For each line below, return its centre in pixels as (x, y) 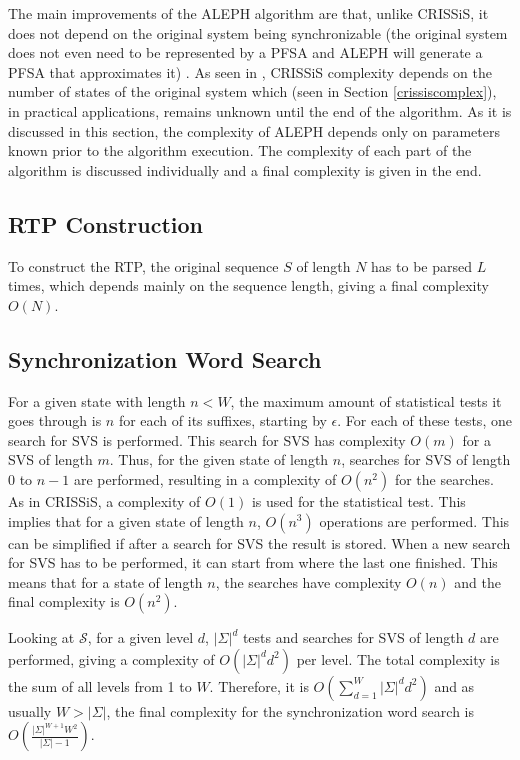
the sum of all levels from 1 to (100, 685)
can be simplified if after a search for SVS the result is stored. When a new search (259, 542)
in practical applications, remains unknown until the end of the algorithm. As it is (260, 110)
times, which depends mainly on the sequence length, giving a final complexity (248, 285)
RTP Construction (106, 223)
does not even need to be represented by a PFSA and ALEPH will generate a (245, 52)
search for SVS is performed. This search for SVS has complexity (207, 439)
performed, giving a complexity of (111, 658)
